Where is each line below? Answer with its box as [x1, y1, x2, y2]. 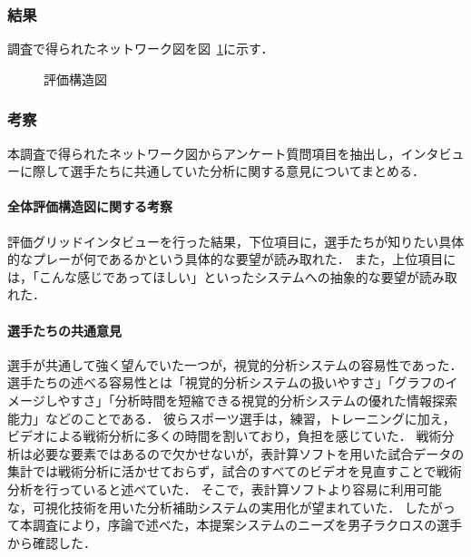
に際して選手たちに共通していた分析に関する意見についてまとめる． [19, 161, 426, 181]
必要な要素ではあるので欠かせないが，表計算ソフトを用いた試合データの [32, 444, 465, 463]
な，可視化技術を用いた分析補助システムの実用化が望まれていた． [7, 497, 401, 516]
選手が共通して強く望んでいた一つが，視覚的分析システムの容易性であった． [7, 355, 463, 374]
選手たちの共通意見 [7, 320, 122, 339]
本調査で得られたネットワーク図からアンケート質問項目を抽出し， [7, 143, 401, 162]
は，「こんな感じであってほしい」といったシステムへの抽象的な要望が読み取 [7, 267, 457, 286]
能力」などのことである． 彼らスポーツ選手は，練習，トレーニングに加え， [7, 408, 456, 427]
